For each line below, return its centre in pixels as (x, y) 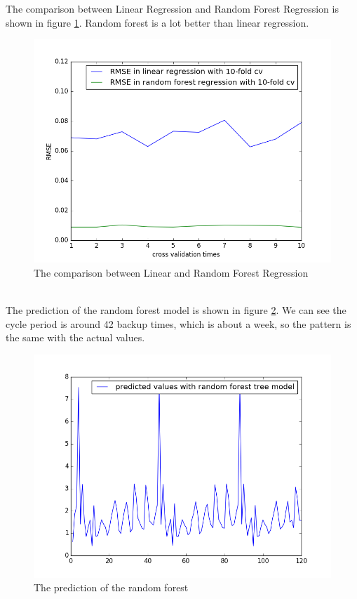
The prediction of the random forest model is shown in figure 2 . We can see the (176, 309)
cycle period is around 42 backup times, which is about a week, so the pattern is (178, 323)
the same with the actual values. (75, 337)
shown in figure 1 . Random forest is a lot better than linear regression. (157, 22)
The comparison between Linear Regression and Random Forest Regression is (172, 8)
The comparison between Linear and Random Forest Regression (171, 272)
